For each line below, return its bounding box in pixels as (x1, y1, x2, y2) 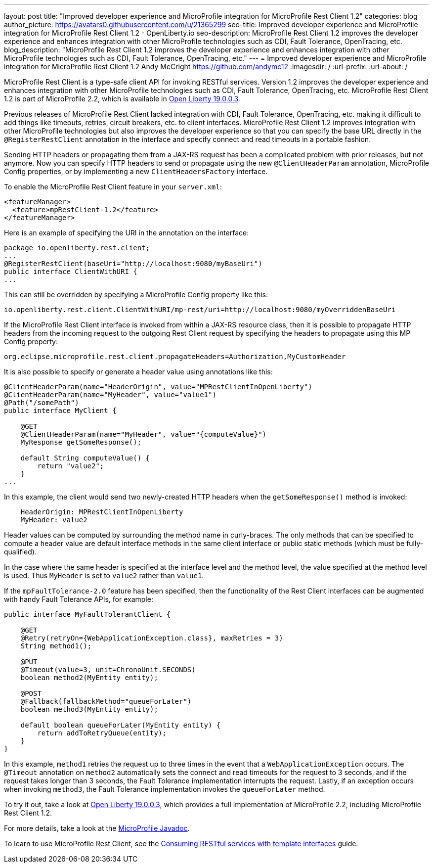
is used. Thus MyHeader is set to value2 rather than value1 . (4, 571, 204, 580)
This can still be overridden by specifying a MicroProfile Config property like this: (4, 290, 268, 299)
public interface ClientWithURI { (4, 268, 137, 275)
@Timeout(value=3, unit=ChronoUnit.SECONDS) (20, 666, 196, 674)
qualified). (4, 548, 37, 556)
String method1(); (20, 642, 92, 650)
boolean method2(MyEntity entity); (20, 674, 158, 682)
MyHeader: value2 (20, 516, 87, 524)
